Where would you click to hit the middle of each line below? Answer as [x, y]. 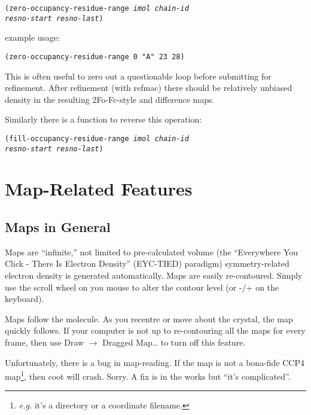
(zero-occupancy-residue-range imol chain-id [97, 8]
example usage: [33, 37]
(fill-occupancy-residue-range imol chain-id [97, 138]
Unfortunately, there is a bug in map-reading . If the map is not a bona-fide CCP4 [155, 362]
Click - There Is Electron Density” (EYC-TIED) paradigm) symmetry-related [147, 263]
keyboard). [25, 299]
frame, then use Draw [45, 342]
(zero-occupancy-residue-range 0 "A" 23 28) [95, 57]
